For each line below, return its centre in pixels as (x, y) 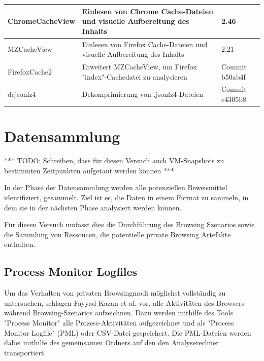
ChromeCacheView (41, 21)
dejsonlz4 (22, 94)
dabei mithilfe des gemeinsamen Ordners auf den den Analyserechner (111, 342)
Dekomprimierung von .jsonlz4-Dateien (143, 94)
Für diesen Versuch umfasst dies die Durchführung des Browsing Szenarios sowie (129, 224)
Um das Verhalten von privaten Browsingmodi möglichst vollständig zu (115, 293)
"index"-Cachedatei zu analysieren (135, 76)
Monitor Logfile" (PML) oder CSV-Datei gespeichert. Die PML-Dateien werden (128, 332)
